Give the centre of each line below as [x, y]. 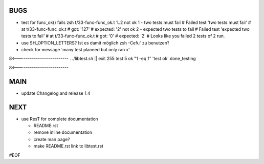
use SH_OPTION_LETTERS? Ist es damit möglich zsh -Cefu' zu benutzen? [95, 43]
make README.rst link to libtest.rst [68, 146]
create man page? [52, 139]
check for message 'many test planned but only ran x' [76, 50]
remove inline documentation [63, 132]
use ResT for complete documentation [60, 119]
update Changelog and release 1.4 [56, 93]
